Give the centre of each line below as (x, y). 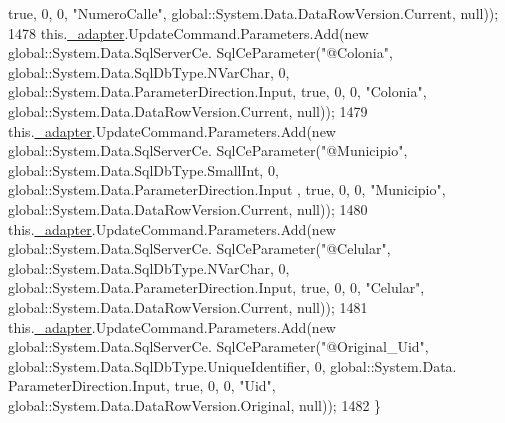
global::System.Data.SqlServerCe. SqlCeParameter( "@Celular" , (199, 248)
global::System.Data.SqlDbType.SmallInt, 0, (143, 169)
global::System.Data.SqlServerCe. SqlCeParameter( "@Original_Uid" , (218, 346)
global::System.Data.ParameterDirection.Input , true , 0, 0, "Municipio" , (227, 189)
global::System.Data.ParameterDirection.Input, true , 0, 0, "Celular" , (216, 287)
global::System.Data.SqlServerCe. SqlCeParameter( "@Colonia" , (200, 52)
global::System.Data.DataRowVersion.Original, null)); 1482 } (195, 404)
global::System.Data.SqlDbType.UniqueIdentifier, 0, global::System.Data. (232, 365)
